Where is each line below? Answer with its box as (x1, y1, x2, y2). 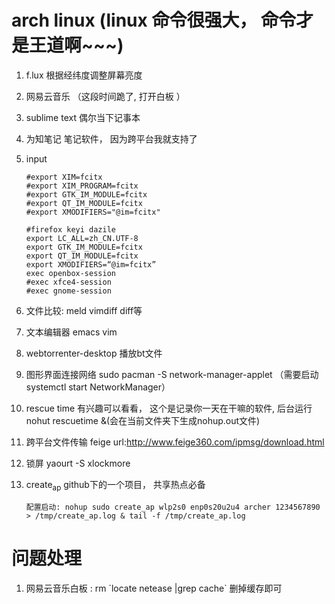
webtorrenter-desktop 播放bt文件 (25, 347, 163, 359)
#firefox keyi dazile (25, 224, 116, 235)
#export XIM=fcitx (25, 172, 103, 182)
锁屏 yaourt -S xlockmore (25, 457, 131, 469)
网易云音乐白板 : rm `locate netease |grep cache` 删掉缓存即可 (25, 582, 283, 594)
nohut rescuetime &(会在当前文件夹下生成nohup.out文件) (25, 414, 261, 426)
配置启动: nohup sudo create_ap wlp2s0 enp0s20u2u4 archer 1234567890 (25, 502, 321, 512)
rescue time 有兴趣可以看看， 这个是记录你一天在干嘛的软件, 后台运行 (25, 402, 313, 414)
